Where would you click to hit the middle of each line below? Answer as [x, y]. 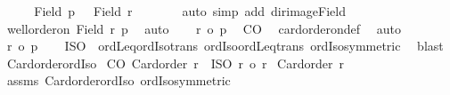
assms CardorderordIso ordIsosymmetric [119, 80]
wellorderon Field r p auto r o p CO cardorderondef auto [204, 28]
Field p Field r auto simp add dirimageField [190, 11]
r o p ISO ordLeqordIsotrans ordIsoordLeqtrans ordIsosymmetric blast [225, 46]
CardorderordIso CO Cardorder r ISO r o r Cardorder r [175, 63]
